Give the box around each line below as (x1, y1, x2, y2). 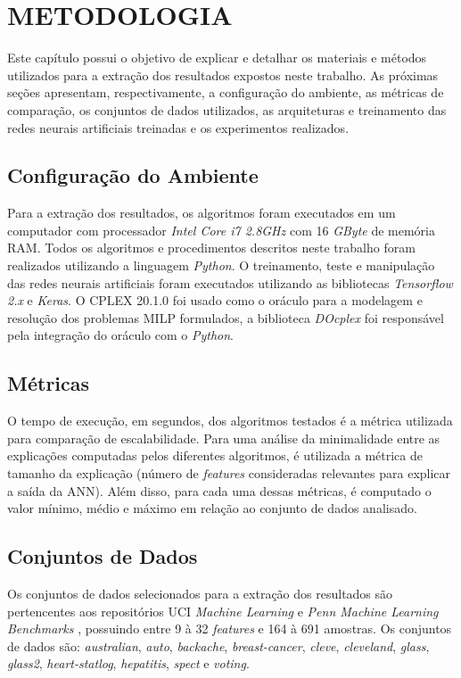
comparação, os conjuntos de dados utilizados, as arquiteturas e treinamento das (7, 100, 447, 119)
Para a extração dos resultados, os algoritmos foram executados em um (7, 203, 396, 222)
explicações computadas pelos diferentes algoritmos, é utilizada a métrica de (7, 446, 423, 465)
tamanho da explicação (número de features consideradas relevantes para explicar (7, 464, 451, 483)
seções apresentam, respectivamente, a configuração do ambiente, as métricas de (7, 83, 444, 102)
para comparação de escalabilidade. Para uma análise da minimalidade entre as (7, 428, 440, 447)
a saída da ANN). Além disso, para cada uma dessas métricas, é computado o (7, 481, 432, 500)
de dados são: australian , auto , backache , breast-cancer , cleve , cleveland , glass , (7, 636, 430, 655)
